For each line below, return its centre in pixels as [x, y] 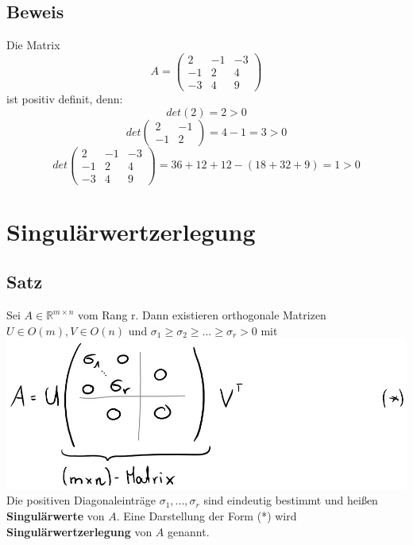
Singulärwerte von [56, 515]
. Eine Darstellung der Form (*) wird [206, 515]
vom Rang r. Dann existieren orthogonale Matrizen [202, 315]
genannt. [189, 531]
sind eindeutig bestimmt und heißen [291, 500]
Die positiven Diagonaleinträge [81, 500]
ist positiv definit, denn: [65, 98]
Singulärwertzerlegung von [79, 531]
